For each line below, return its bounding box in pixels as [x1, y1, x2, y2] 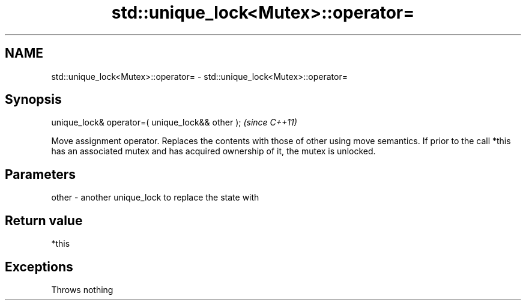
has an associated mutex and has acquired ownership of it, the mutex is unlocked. [51, 146, 376, 157]
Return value [5, 213, 83, 228]
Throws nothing [51, 284, 113, 295]
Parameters [5, 166, 76, 182]
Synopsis [5, 92, 62, 107]
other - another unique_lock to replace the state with [51, 192, 259, 203]
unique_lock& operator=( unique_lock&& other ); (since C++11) [51, 117, 297, 128]
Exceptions [5, 259, 73, 274]
